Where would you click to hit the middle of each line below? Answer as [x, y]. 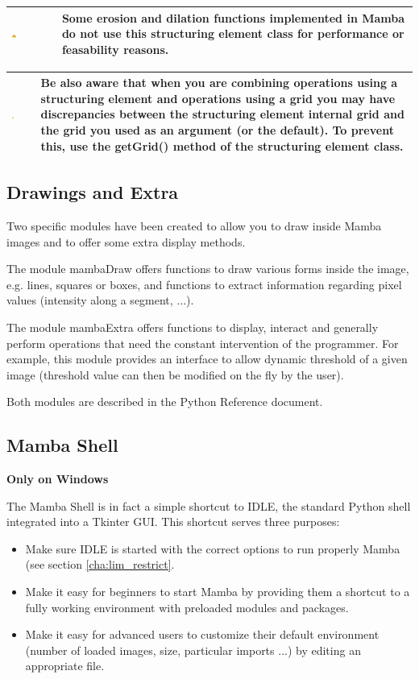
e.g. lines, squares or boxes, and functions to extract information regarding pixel [204, 284]
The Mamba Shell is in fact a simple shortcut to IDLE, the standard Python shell [209, 505]
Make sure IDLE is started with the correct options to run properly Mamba [213, 548]
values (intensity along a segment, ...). [100, 300]
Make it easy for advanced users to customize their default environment [202, 634]
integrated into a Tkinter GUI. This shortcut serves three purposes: [173, 522]
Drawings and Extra [93, 192]
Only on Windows [58, 479]
